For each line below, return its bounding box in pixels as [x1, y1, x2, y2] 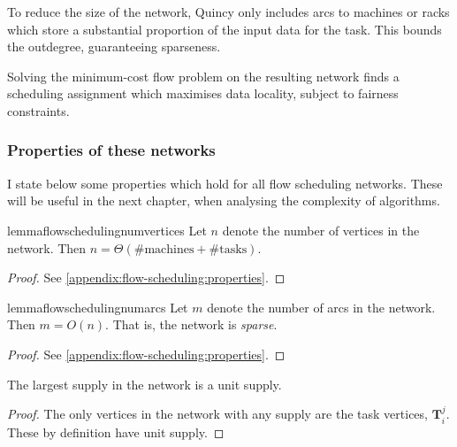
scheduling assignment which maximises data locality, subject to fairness [7, 84, 399, 103]
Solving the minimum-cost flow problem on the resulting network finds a [7, 66, 400, 85]
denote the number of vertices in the [222, 220, 420, 239]
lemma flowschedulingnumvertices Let [7, 220, 207, 239]
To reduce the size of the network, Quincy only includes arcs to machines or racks [7, 3, 450, 20]
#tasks [209, 243, 248, 256]
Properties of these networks [7, 139, 216, 161]
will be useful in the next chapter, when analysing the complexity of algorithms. [7, 191, 440, 210]
